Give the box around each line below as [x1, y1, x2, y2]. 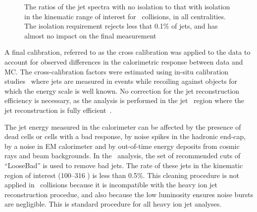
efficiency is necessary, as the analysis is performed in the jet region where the [4, 95, 245, 106]
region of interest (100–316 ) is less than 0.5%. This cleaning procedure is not [4, 170, 239, 180]
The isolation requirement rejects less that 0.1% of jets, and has [24, 21, 218, 31]
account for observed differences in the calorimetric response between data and [4, 56, 243, 67]
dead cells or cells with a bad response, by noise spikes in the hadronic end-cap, [4, 131, 246, 141]
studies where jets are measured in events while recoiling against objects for [4, 76, 238, 86]
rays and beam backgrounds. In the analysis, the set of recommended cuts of [4, 150, 241, 161]
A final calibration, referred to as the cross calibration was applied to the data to [4, 47, 251, 57]
